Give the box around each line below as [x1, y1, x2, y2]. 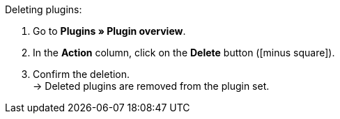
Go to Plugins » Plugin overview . [33, 25, 186, 37]
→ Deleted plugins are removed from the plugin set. [33, 80, 270, 92]
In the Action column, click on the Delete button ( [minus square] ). [33, 47, 335, 58]
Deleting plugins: [5, 3, 82, 15]
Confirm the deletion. [33, 68, 130, 80]
